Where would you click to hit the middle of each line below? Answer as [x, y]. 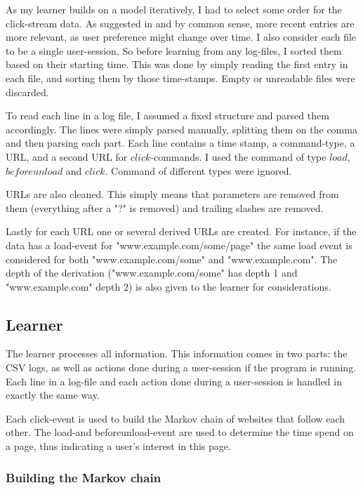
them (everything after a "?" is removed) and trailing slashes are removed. [165, 207]
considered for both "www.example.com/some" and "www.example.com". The [172, 259]
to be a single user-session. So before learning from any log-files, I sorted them [174, 50]
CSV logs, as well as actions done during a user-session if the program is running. [181, 367]
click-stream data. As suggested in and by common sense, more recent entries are [180, 23]
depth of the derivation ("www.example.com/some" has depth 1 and [152, 273]
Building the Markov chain [84, 477]
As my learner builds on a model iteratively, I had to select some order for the [174, 9]
